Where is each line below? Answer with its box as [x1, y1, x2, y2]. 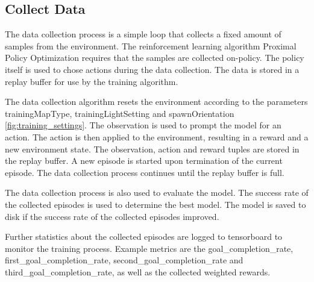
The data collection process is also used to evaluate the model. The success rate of [5, 186, 309, 199]
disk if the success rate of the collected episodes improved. [5, 210, 219, 222]
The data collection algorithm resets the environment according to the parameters [5, 95, 308, 108]
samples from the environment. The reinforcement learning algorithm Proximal [5, 39, 297, 52]
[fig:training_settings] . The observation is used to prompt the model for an [5, 119, 281, 131]
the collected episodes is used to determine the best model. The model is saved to [5, 198, 306, 210]
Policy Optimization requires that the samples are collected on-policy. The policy [5, 51, 304, 64]
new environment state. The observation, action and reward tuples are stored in [5, 142, 300, 155]
